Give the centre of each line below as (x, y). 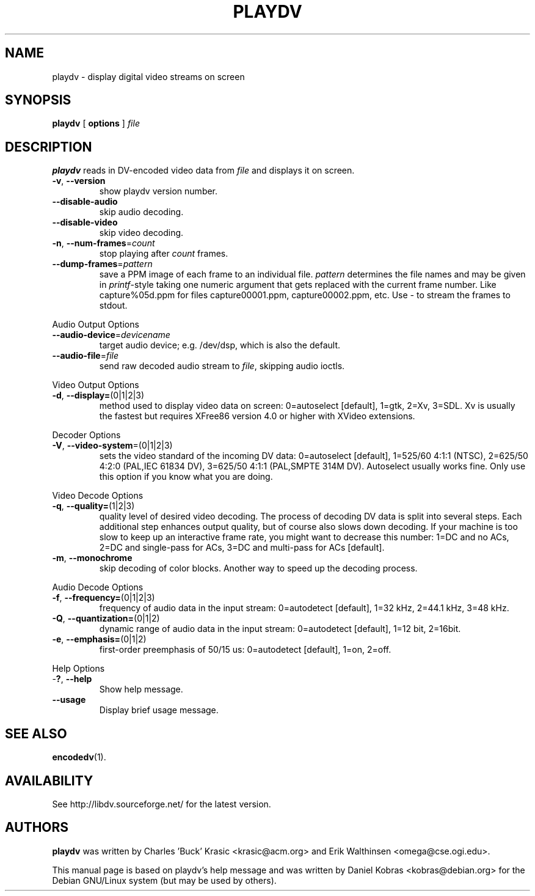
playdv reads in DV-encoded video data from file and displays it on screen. (203, 171)
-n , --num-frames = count (104, 243)
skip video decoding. (141, 233)
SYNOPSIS (38, 100)
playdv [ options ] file (96, 123)
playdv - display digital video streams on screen (148, 76)
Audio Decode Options (98, 587)
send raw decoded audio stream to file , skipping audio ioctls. (222, 366)
